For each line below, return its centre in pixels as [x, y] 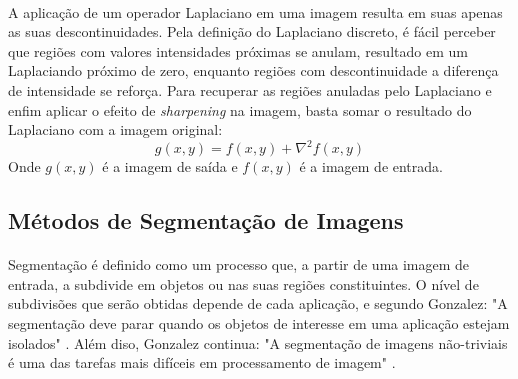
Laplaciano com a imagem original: [115, 129]
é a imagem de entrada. [371, 166]
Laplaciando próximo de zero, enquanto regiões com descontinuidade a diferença [253, 70]
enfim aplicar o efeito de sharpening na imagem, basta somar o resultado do [240, 109]
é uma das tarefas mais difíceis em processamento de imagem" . [202, 362]
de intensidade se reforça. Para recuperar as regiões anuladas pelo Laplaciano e [250, 89]
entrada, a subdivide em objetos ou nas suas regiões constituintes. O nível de [243, 283]
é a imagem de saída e [170, 166]
